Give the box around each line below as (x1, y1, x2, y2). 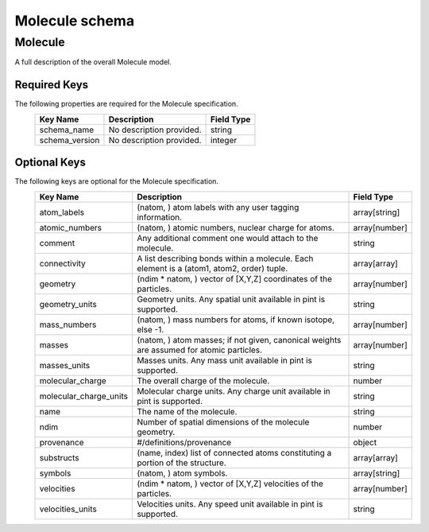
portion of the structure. (136, 457, 226, 468)
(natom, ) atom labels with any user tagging (136, 201, 300, 212)
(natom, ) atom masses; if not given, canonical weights (136, 334, 342, 345)
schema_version (39, 134, 100, 146)
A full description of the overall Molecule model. (14, 57, 172, 67)
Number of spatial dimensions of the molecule (136, 416, 310, 427)
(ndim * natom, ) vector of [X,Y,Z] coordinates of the (136, 273, 333, 284)
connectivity (39, 258, 87, 269)
